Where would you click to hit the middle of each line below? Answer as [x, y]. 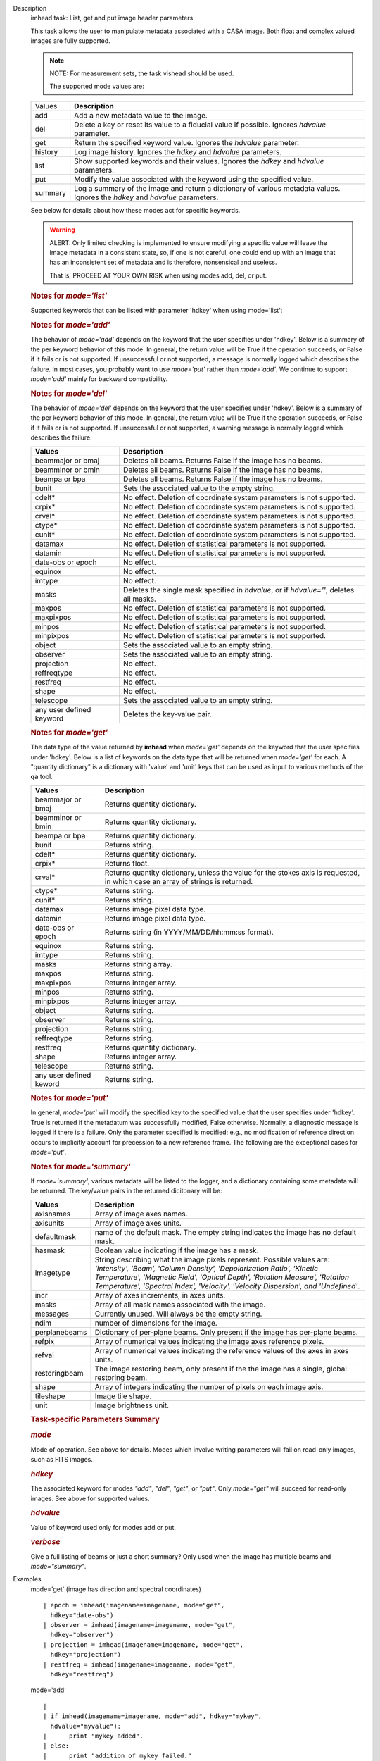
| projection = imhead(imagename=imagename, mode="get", [144, 1644]
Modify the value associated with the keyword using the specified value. [194, 179]
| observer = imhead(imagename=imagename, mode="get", [140, 1625]
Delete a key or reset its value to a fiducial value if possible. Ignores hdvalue [200, 125]
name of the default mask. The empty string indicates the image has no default [226, 1232]
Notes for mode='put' [69, 1098]
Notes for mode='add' [70, 325]
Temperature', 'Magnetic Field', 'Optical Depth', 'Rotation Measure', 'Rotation [222, 1277]
